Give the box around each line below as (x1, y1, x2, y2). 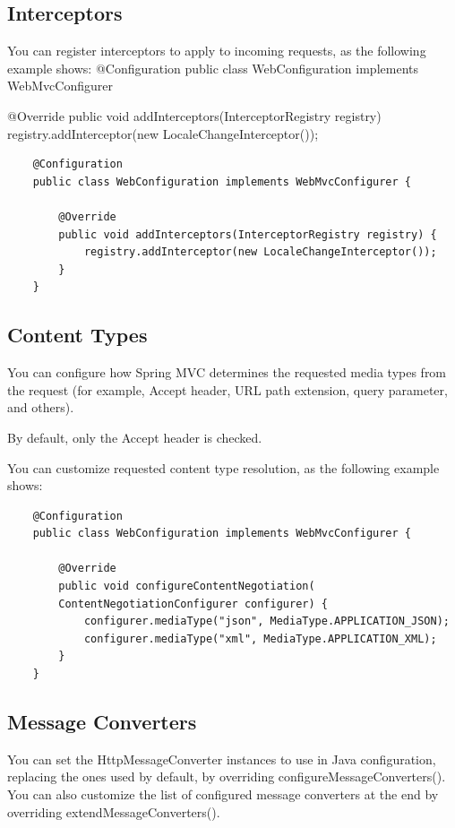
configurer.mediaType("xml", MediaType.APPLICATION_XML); (83, 632, 437, 645)
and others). (7, 398, 74, 417)
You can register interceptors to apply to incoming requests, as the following (7, 41, 426, 60)
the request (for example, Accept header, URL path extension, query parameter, (7, 380, 448, 399)
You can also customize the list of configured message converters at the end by (7, 785, 439, 804)
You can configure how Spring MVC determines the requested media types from (7, 363, 447, 382)
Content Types (7, 321, 148, 349)
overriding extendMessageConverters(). (7, 802, 220, 821)
